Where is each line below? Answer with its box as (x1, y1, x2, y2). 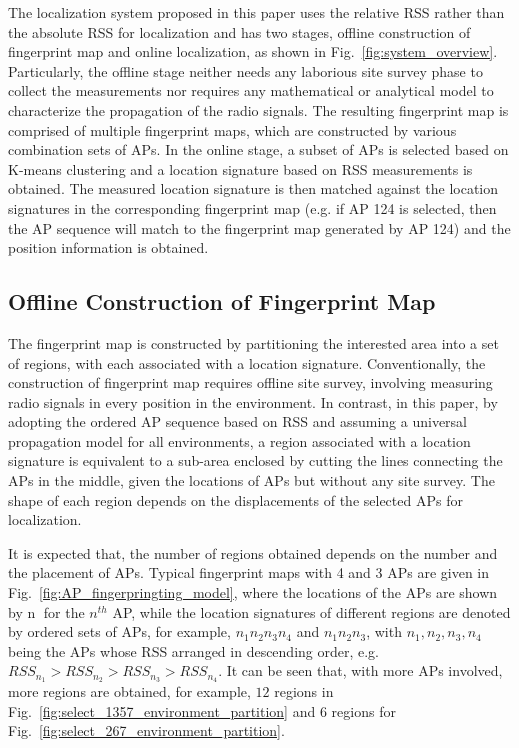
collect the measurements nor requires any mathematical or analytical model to (8, 80, 494, 101)
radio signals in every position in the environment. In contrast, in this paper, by (8, 391, 498, 412)
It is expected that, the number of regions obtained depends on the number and (8, 542, 498, 563)
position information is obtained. (8, 237, 209, 258)
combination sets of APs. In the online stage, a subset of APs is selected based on (8, 139, 509, 160)
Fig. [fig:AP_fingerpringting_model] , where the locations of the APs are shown (8, 582, 498, 603)
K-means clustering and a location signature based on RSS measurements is (8, 158, 473, 179)
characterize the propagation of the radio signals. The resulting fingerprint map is (8, 99, 509, 120)
